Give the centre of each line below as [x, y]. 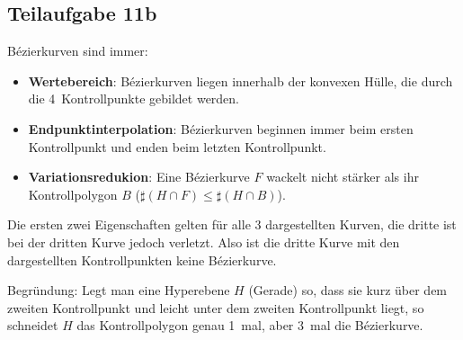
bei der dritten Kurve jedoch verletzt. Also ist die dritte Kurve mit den [204, 242]
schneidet [33, 325]
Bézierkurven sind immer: [78, 51]
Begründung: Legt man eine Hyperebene [119, 290]
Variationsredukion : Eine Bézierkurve [139, 177]
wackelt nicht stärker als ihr [343, 177]
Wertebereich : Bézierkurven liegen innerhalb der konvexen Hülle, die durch [240, 81]
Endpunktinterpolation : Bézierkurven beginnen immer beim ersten [221, 128]
